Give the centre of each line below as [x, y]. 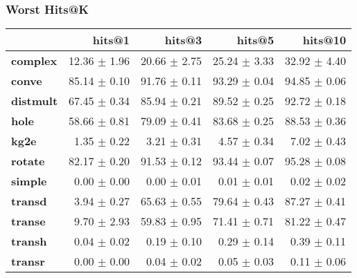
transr [28, 261]
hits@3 [183, 40]
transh [29, 241]
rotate [28, 161]
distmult [35, 101]
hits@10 [324, 40]
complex [34, 61]
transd [29, 201]
